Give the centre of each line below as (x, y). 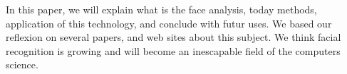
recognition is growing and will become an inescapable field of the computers (173, 50)
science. (22, 64)
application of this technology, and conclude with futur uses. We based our (169, 23)
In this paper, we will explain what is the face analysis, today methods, (161, 9)
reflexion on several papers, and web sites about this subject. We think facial (173, 37)
